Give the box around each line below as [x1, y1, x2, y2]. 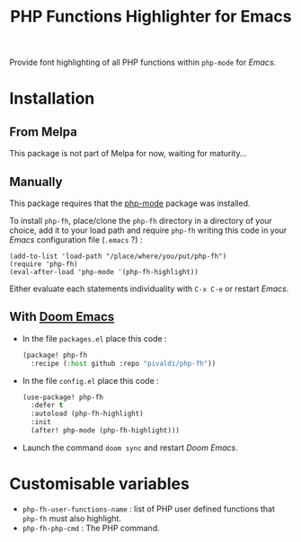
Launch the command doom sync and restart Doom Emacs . [22, 442, 238, 453]
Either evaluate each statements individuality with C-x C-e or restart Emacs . [9, 283, 289, 294]
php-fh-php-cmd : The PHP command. [22, 522, 160, 533]
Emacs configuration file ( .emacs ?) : [9, 235, 143, 244]
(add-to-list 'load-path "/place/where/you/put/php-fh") [9, 252, 227, 261]
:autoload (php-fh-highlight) [31, 409, 144, 419]
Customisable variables [9, 474, 190, 494]
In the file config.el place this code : [22, 375, 159, 386]
